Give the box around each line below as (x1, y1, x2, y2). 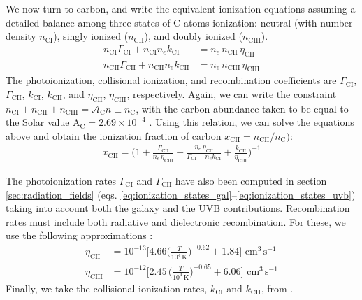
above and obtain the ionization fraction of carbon (6, 129, 222, 143)
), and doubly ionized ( (144, 29, 242, 43)
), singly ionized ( (53, 29, 129, 43)
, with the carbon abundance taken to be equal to (136, 101, 349, 115)
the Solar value (6, 115, 70, 129)
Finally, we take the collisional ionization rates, (6, 280, 208, 295)
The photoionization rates (6, 173, 117, 187)
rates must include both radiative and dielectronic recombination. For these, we (6, 214, 346, 229)
